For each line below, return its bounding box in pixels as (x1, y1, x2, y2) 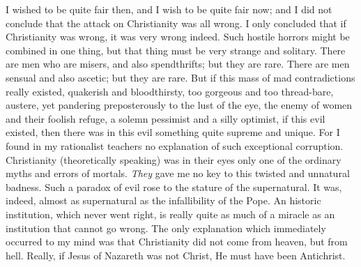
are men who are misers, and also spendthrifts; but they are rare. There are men (6, 56, 350, 71)
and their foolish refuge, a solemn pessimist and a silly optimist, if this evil (6, 111, 325, 125)
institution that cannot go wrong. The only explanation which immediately (6, 220, 326, 235)
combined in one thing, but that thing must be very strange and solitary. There (6, 43, 346, 57)
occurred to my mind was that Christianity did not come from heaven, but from (6, 234, 348, 249)
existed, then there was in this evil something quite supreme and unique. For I (6, 125, 340, 139)
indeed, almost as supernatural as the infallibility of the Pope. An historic (6, 193, 321, 208)
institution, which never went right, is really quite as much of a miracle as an (6, 206, 335, 221)
